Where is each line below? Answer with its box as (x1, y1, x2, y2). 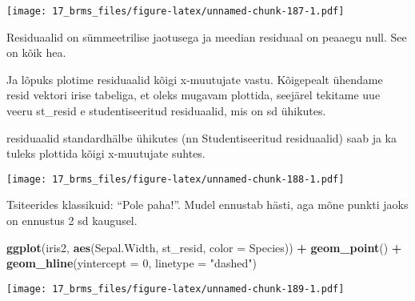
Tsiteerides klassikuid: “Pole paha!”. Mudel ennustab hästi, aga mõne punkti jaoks (6, 196, 409, 213)
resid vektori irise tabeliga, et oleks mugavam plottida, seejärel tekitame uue (6, 86, 381, 103)
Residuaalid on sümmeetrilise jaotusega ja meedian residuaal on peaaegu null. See (6, 28, 407, 45)
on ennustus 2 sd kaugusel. (6, 212, 138, 229)
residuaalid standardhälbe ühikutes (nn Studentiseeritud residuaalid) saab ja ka (6, 129, 397, 146)
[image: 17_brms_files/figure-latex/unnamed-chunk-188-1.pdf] (6, 173, 345, 185)
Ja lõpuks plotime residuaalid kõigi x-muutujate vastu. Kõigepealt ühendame (6, 70, 383, 87)
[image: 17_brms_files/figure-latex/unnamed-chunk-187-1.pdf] (6, 6, 345, 17)
